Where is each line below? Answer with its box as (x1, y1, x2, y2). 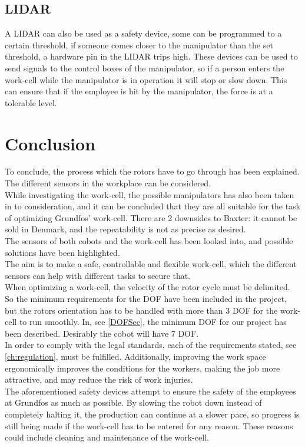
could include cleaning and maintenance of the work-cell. (5, 431, 209, 443)
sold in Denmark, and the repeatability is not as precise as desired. (5, 223, 246, 235)
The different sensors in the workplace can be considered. (5, 177, 211, 189)
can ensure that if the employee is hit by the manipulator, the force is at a (5, 85, 273, 97)
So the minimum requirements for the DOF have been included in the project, (5, 292, 287, 305)
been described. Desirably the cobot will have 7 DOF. (5, 327, 199, 339)
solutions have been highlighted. (5, 246, 120, 258)
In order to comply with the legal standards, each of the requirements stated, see (5, 338, 297, 351)
